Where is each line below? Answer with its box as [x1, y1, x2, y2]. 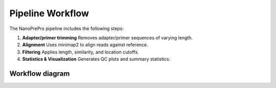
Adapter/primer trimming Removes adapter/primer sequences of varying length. [22, 35, 193, 41]
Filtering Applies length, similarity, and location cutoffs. [22, 49, 139, 55]
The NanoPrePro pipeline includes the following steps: [9, 25, 124, 32]
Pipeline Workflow [9, 8, 89, 19]
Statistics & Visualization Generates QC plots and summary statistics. [22, 56, 171, 62]
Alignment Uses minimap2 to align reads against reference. [22, 42, 148, 48]
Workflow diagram [9, 69, 70, 78]
